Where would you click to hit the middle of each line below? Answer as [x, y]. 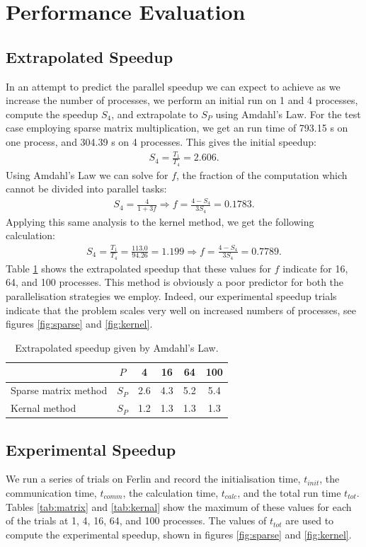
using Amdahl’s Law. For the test [288, 114]
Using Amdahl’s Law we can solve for [87, 174]
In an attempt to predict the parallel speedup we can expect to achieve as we [173, 86]
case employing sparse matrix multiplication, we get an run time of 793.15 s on [177, 128]
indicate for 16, [315, 268]
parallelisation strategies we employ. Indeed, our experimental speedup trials [171, 296]
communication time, [51, 493]
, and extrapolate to [155, 114]
